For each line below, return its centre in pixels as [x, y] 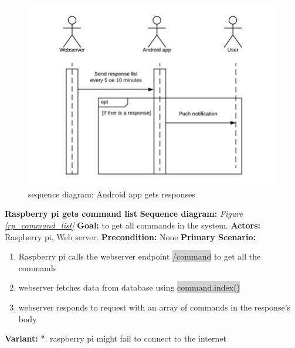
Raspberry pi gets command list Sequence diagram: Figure [124, 214]
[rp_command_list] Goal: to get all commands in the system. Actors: [133, 225]
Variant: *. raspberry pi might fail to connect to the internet [116, 338]
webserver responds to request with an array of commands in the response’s [155, 307]
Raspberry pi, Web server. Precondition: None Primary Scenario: [130, 236]
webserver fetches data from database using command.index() [129, 287]
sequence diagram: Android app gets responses [112, 194]
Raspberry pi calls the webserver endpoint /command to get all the [140, 256]
